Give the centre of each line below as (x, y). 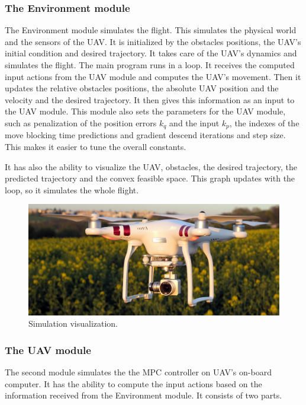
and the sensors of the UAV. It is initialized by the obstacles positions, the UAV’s (153, 41)
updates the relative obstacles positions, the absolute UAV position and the (142, 88)
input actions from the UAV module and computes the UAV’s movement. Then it (153, 76)
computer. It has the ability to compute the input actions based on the (133, 383)
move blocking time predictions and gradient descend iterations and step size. (145, 135)
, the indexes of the (264, 122)
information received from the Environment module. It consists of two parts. (144, 395)
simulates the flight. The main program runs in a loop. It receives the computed (150, 65)
